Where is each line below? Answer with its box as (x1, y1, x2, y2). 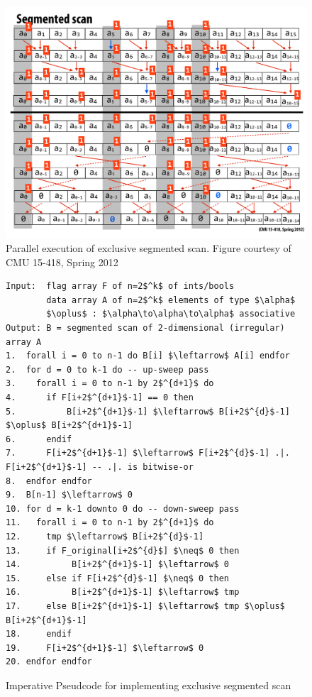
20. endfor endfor (6, 657, 92, 667)
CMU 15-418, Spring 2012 (6, 254, 118, 269)
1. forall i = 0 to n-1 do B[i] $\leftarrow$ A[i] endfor (6, 351, 290, 361)
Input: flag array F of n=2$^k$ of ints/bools (6, 281, 235, 292)
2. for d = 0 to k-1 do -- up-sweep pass (6, 364, 209, 375)
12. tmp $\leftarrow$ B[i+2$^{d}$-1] (6, 531, 204, 542)
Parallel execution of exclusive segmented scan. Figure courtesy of (6, 241, 291, 256)
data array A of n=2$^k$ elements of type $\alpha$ (46, 295, 296, 305)
